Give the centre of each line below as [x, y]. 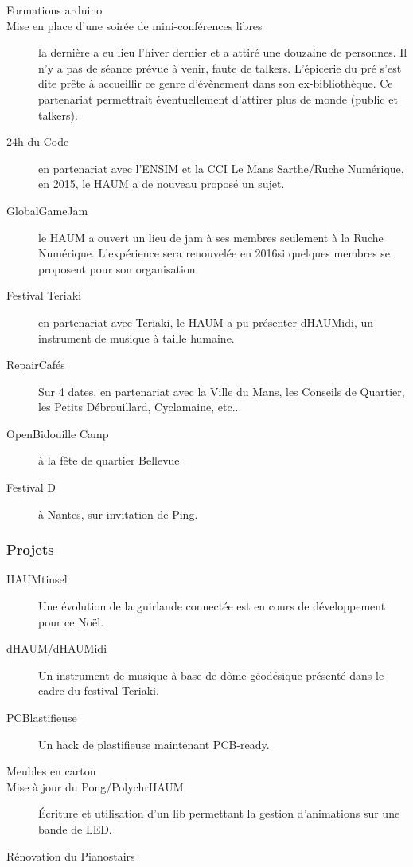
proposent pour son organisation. [119, 268]
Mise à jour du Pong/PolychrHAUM [95, 786]
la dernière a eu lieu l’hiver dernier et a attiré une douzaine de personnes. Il [223, 52]
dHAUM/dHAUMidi [57, 648]
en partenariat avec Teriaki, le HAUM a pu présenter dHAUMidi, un [206, 322]
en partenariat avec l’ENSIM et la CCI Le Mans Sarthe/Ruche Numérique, [221, 168]
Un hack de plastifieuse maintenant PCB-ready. [154, 744]
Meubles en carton [51, 771]
